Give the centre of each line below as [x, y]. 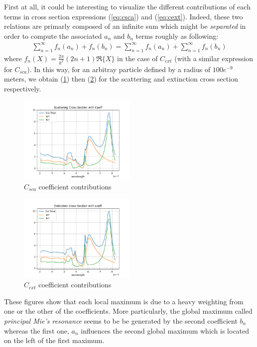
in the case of [137, 58]
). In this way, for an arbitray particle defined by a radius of [119, 69]
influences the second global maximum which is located [165, 330]
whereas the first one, [37, 330]
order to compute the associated [53, 36]
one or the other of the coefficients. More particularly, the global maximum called [128, 311]
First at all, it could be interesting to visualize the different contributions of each [127, 6]
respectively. [23, 88]
